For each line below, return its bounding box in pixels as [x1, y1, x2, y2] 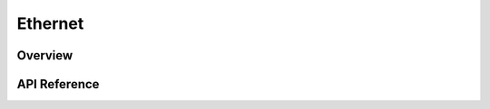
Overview [16, 48, 73, 63]
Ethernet [16, 14, 84, 33]
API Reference [16, 77, 100, 92]
